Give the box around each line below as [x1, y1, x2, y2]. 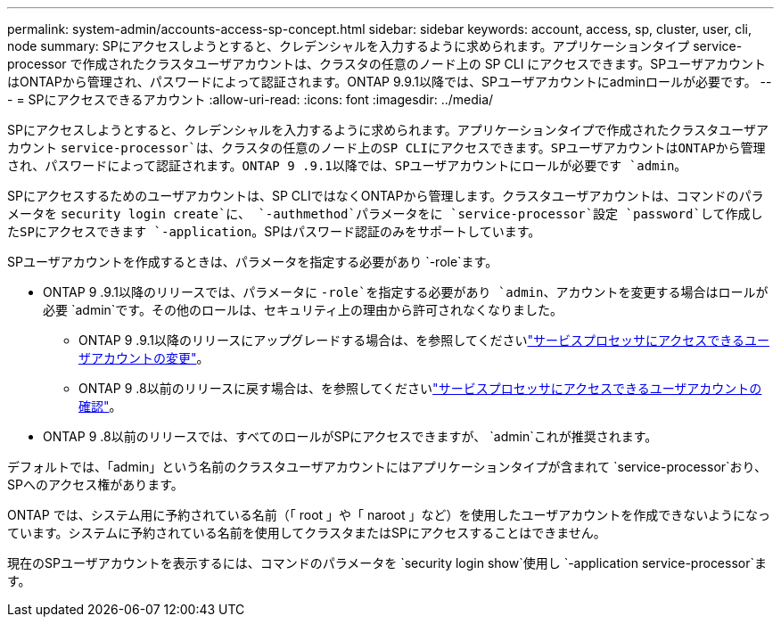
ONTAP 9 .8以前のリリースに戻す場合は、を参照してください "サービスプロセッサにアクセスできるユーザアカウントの [78, 381, 762, 396]
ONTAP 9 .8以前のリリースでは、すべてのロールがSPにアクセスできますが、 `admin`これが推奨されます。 [43, 429, 658, 444]
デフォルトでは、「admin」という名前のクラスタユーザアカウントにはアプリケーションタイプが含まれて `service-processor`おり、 [7, 459, 768, 474]
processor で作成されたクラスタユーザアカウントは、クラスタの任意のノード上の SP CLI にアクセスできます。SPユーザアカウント [7, 56, 766, 71]
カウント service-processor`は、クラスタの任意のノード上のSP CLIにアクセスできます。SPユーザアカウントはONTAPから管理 [7, 140, 766, 155]
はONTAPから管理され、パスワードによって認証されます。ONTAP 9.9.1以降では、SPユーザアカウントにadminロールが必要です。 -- [7, 74, 772, 89]
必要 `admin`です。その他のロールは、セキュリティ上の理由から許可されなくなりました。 [43, 302, 563, 317]
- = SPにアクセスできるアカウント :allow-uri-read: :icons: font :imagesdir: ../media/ [7, 92, 494, 107]
